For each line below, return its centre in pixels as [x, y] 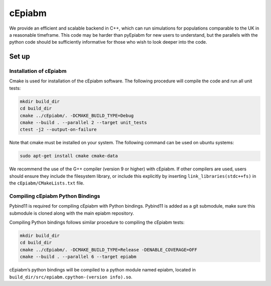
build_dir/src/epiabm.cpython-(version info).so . [71, 277]
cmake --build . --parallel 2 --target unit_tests [84, 123]
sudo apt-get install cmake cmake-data [69, 156]
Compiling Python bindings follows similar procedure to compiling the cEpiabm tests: [97, 222]
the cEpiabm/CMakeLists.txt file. [47, 183]
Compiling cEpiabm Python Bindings [55, 196]
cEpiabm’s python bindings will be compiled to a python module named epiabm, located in [102, 270]
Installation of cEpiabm [38, 71]
